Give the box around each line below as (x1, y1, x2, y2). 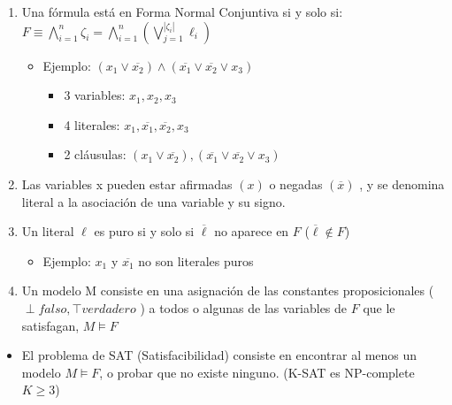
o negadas (269, 174, 323, 193)
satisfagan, (21, 316, 80, 334)
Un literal (21, 222, 74, 241)
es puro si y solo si (94, 222, 195, 241)
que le (363, 298, 395, 317)
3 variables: (64, 86, 126, 104)
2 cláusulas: (64, 145, 126, 164)
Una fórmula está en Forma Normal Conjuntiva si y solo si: (21, 3, 343, 20)
